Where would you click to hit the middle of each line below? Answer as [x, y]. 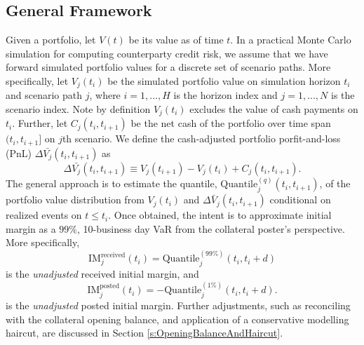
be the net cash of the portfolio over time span [231, 123]
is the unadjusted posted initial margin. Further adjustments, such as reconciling [178, 305]
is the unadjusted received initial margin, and [102, 274]
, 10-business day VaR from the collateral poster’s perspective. [211, 228]
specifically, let [37, 80]
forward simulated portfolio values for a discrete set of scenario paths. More [168, 67]
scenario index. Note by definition [78, 109]
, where [105, 95]
